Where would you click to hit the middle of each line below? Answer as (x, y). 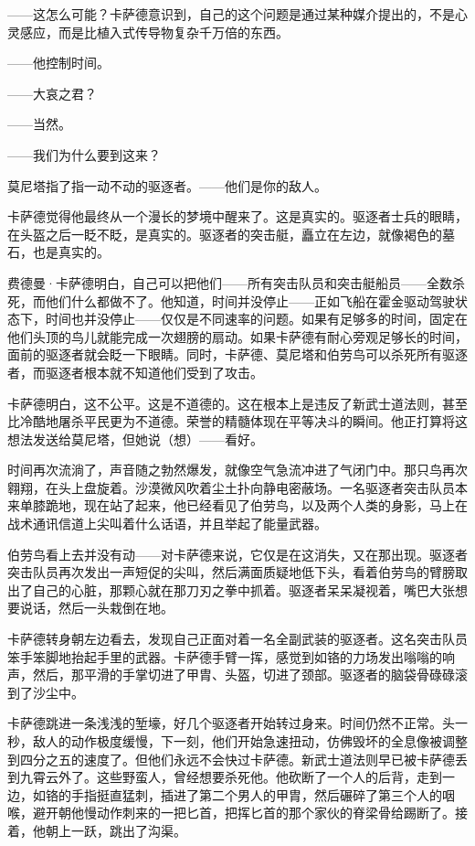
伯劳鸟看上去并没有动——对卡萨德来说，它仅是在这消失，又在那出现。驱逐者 (237, 554)
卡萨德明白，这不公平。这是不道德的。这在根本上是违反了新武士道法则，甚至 (237, 403)
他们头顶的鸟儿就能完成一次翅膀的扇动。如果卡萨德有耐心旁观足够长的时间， (237, 336)
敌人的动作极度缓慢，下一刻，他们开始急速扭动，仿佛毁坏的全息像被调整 (250, 741)
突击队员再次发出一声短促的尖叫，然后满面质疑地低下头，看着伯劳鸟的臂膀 (231, 572)
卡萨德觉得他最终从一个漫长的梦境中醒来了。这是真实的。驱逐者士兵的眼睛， (237, 216)
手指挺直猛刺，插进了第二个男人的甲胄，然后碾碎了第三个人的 (256, 794)
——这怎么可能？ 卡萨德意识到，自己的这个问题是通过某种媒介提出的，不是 (231, 14)
